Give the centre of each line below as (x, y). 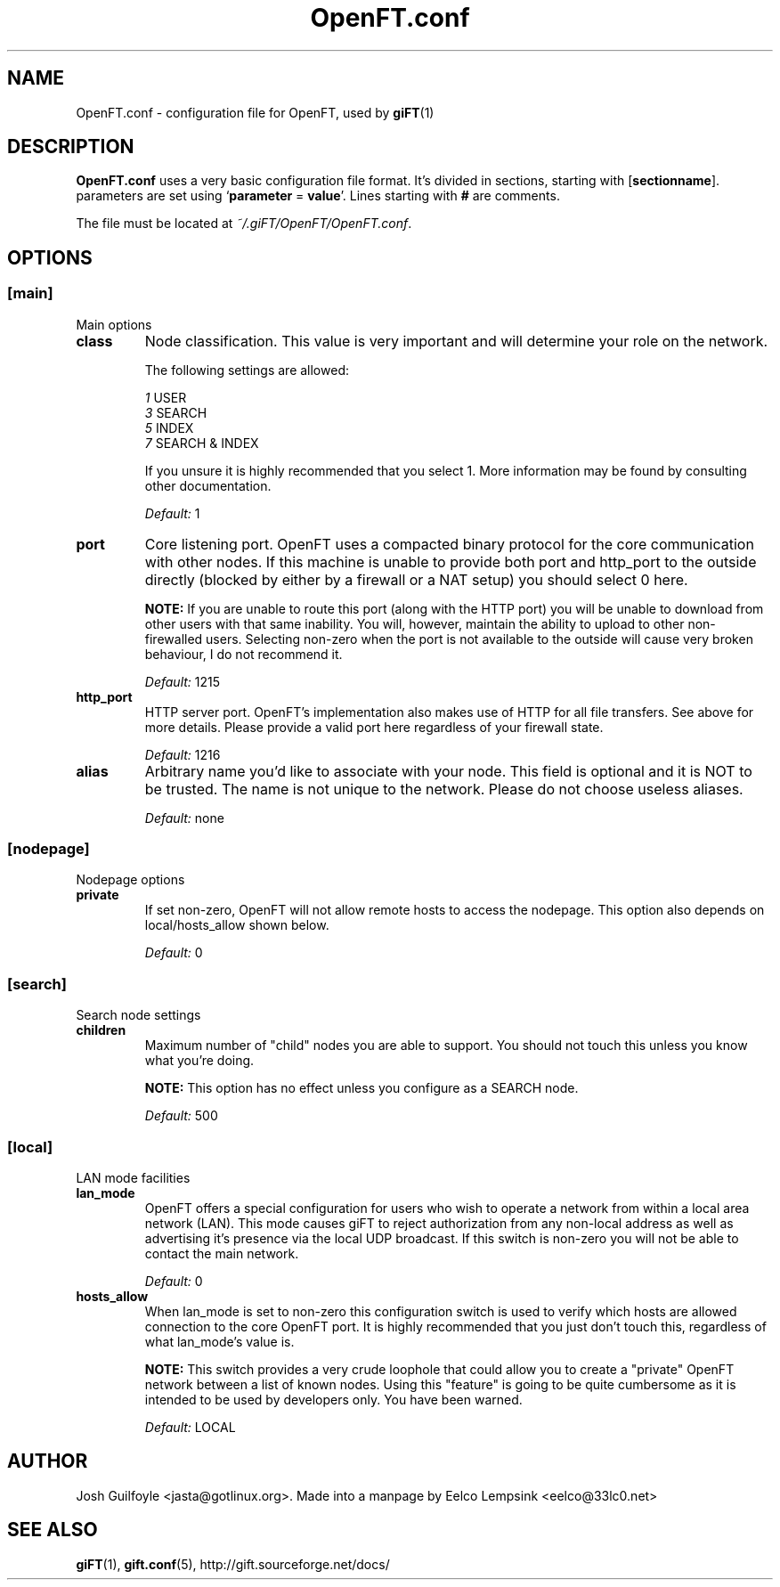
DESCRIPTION (71, 147)
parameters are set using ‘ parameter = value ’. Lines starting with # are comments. (318, 196)
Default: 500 (181, 1116)
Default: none (184, 818)
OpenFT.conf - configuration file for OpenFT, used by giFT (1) (255, 112)
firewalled (174, 639)
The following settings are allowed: (247, 370)
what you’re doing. (199, 1061)
